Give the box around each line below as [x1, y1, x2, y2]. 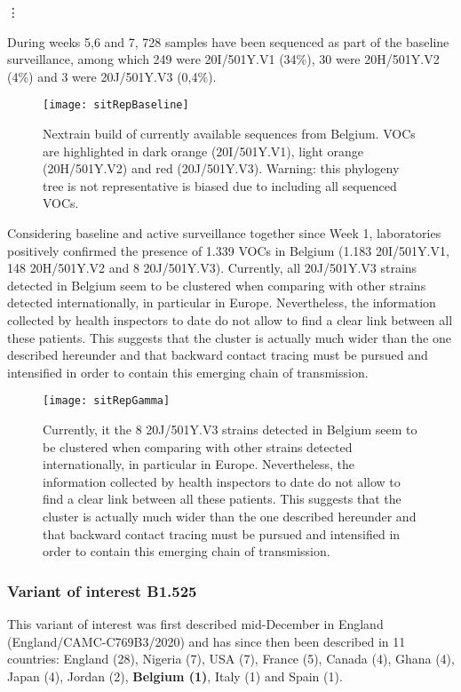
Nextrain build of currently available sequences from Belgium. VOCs [43, 124, 416, 143]
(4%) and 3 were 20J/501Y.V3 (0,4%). [7, 67, 217, 85]
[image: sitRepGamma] [43, 394, 171, 408]
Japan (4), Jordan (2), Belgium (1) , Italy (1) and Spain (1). [7, 666, 343, 685]
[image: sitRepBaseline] [43, 99, 189, 112]
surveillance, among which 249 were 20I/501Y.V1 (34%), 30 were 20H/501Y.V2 [7, 50, 440, 68]
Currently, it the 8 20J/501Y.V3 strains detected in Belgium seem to [43, 420, 417, 438]
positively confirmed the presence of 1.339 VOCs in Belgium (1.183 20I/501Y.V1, [7, 241, 449, 259]
